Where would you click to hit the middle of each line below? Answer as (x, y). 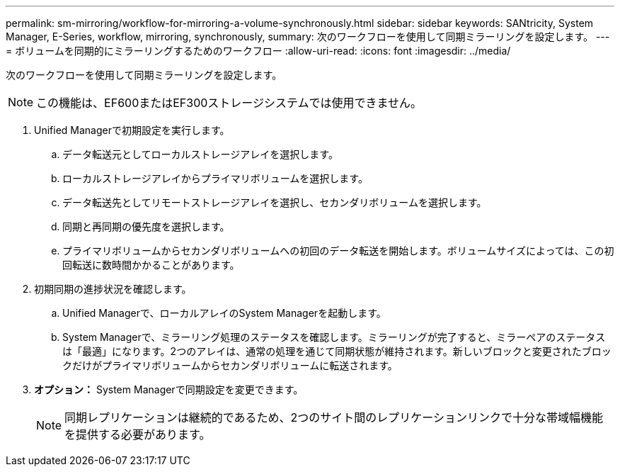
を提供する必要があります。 (138, 434)
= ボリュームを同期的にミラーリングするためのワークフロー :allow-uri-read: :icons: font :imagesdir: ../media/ (258, 51)
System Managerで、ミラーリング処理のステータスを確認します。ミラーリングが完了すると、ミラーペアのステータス (334, 337)
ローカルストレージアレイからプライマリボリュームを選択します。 (215, 178)
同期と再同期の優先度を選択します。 (146, 226)
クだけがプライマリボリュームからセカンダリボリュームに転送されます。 (230, 365)
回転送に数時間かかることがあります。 (151, 265)
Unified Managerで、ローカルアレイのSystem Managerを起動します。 (224, 313)
